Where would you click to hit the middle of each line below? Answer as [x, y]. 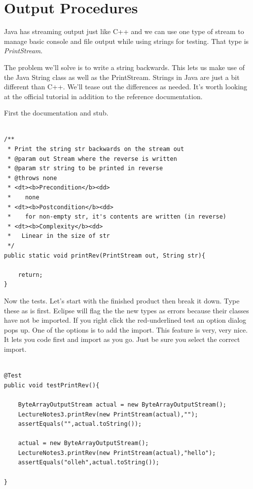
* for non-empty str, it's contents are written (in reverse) [117, 217]
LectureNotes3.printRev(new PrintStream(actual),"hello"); [117, 453]
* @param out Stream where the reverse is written [92, 159]
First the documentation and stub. [56, 113]
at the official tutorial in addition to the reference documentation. [103, 96]
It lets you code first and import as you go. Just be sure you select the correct [122, 339]
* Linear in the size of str [59, 236]
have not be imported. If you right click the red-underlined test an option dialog [125, 320]
